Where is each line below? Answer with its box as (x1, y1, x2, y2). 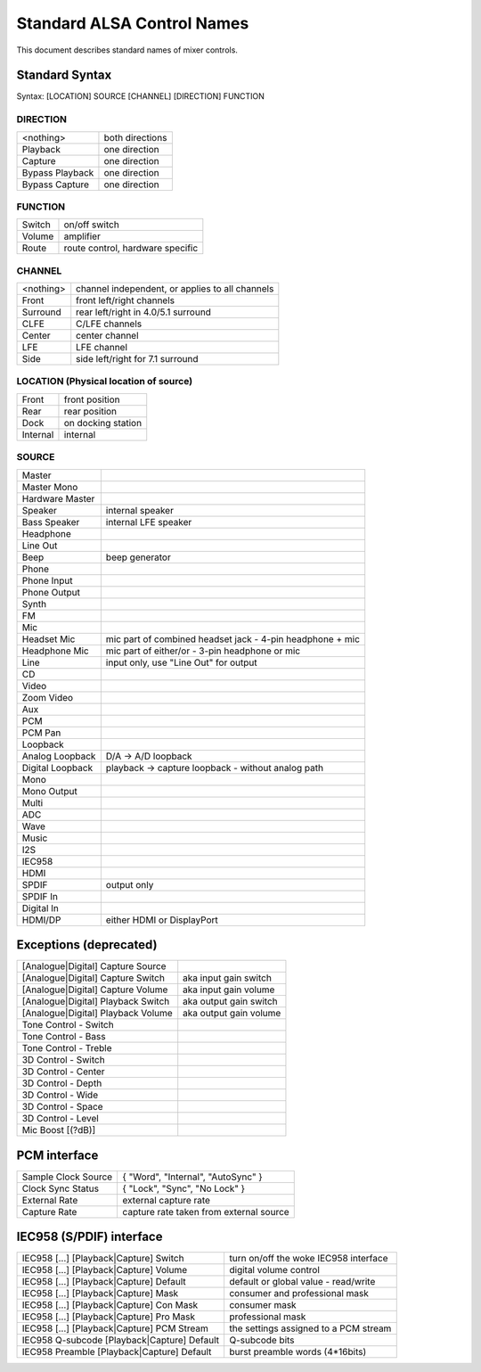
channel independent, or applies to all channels (76, 283, 274, 295)
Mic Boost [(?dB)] (21, 1124, 96, 1137)
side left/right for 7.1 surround (76, 353, 199, 366)
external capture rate (122, 1194, 211, 1206)
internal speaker (105, 504, 174, 516)
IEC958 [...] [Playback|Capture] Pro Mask (21, 1310, 196, 1323)
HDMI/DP (21, 914, 61, 926)
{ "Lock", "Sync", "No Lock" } (122, 1182, 245, 1195)
